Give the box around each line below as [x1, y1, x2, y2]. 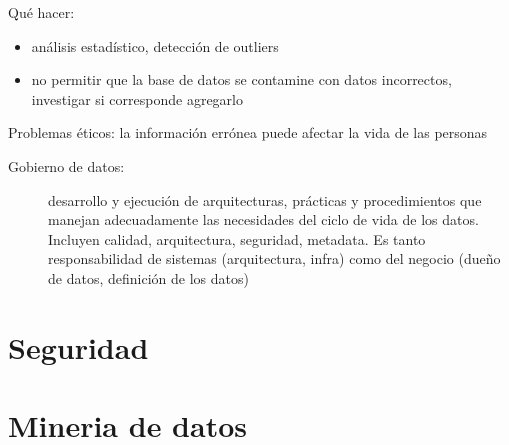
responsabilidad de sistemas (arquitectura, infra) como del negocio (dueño [48, 248, 501, 269]
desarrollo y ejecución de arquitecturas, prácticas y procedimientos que [48, 189, 482, 210]
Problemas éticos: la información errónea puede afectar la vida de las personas [8, 122, 488, 143]
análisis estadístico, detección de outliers [31, 35, 279, 56]
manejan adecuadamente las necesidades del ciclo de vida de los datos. [48, 209, 479, 230]
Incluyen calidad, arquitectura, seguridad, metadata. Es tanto [48, 228, 426, 249]
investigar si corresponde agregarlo [31, 88, 243, 109]
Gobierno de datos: [8, 155, 125, 176]
